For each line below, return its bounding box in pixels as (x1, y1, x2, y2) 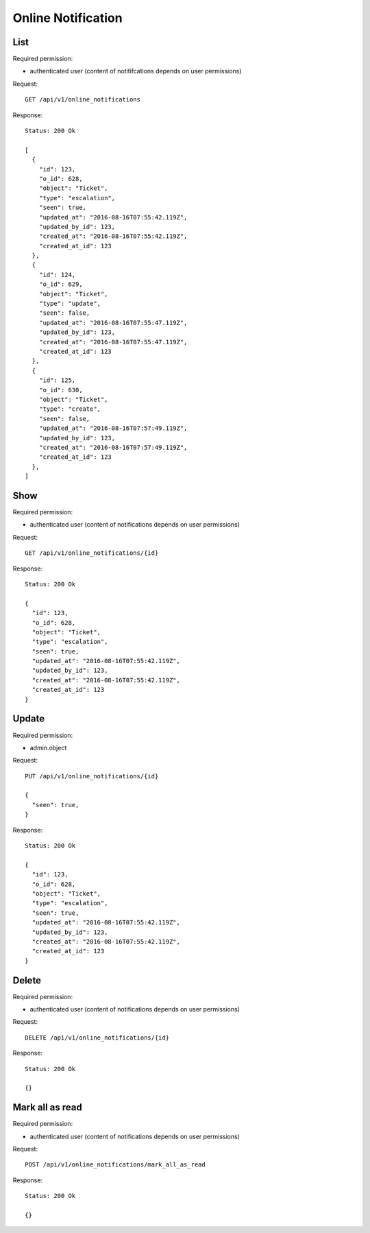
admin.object (29, 743, 67, 752)
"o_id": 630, (38, 386, 83, 394)
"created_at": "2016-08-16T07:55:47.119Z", (38, 338, 188, 346)
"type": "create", (38, 405, 101, 413)
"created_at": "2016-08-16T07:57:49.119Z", (38, 443, 188, 451)
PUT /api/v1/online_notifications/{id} (25, 772, 159, 780)
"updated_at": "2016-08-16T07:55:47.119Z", (38, 319, 188, 326)
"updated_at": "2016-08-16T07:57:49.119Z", (38, 424, 188, 432)
